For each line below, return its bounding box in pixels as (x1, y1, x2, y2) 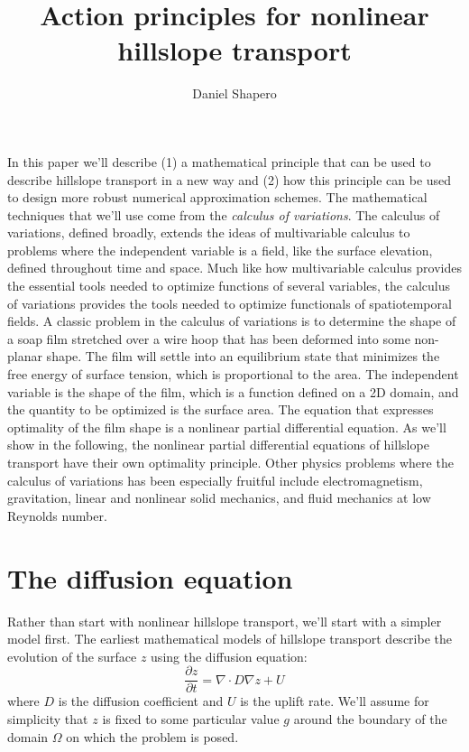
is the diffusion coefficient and (58, 692, 224, 710)
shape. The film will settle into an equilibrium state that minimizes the (46, 347, 440, 366)
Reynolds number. (7, 506, 107, 525)
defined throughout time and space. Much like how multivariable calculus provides (7, 258, 462, 277)
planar (7, 347, 42, 366)
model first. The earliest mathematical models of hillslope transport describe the (7, 629, 452, 648)
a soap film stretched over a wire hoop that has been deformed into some (7, 329, 410, 348)
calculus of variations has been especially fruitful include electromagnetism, (7, 470, 423, 489)
